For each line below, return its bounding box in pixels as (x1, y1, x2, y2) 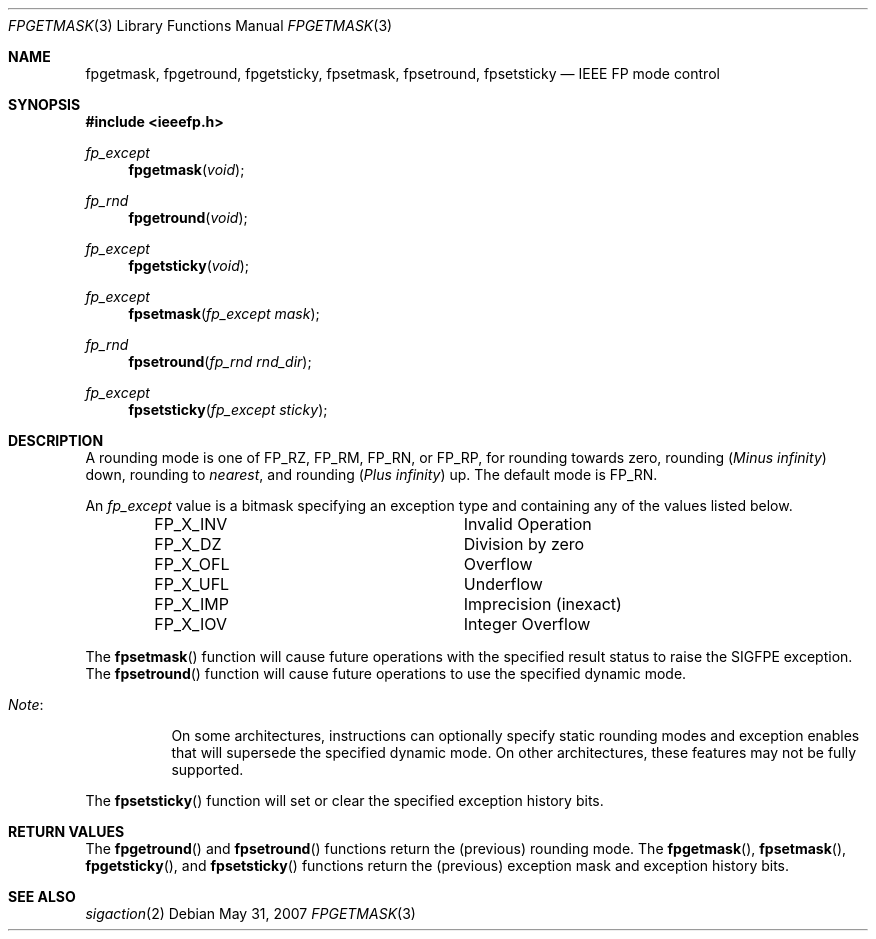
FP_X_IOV (154, 614, 227, 634)
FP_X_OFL (154, 554, 230, 574)
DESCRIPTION (8, 432, 104, 449)
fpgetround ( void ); (128, 209, 248, 226)
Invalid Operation (463, 514, 592, 534)
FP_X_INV (154, 514, 228, 534)
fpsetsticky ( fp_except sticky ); (128, 401, 328, 418)
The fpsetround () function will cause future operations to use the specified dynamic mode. (85, 665, 687, 682)
